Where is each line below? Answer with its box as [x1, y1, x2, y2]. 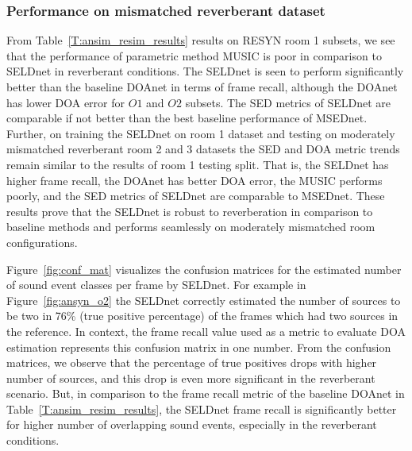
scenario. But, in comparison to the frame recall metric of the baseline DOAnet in [6, 385, 405, 402]
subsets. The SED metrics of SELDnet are [185, 94, 391, 110]
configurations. [6, 233, 78, 250]
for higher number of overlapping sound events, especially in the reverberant [6, 416, 377, 433]
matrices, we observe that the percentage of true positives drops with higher [6, 354, 377, 371]
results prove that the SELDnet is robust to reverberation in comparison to [6, 202, 373, 219]
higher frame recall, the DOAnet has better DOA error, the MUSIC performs [6, 172, 383, 188]
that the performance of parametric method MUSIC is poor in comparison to [6, 47, 382, 64]
